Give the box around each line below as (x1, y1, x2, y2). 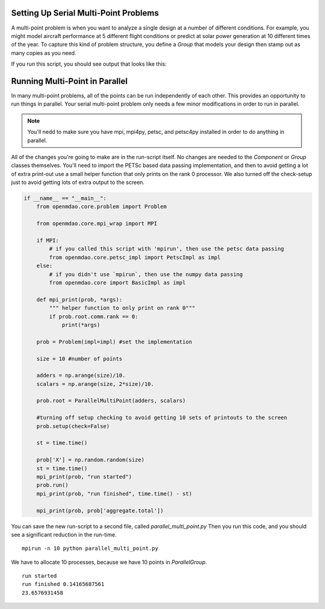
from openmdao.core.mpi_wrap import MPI (36, 220, 158, 227)
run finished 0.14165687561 (22, 581, 105, 588)
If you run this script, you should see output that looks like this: (11, 60, 167, 68)
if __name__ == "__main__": (23, 195, 107, 202)
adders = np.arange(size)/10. (36, 372, 126, 379)
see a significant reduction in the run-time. (11, 531, 117, 538)
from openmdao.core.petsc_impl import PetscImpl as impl (49, 254, 221, 260)
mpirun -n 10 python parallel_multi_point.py (22, 545, 159, 552)
